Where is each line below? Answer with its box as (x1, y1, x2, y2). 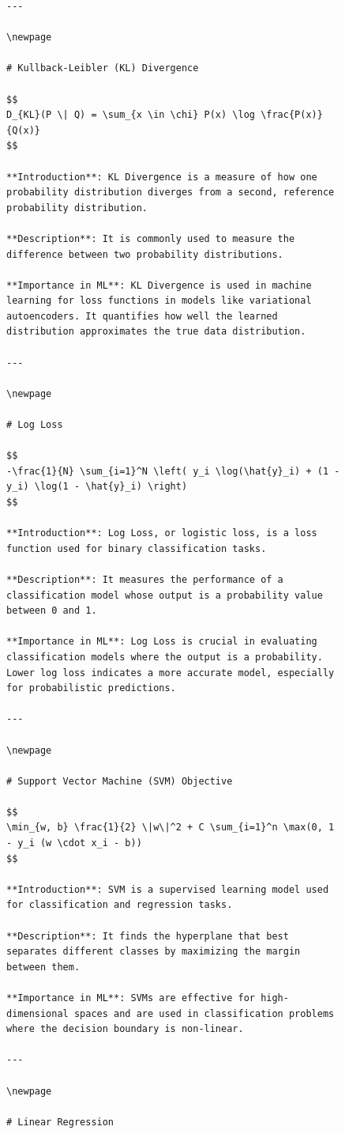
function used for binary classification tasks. (6, 542, 267, 554)
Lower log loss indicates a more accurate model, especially (6, 667, 335, 679)
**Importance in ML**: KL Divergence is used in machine (6, 279, 312, 291)
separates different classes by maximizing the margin (6, 946, 301, 958)
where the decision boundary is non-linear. (6, 1023, 244, 1035)
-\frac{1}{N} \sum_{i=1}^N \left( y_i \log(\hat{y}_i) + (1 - (6, 465, 340, 477)
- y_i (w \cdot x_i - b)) (6, 837, 142, 849)
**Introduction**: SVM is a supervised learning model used (6, 883, 329, 895)
